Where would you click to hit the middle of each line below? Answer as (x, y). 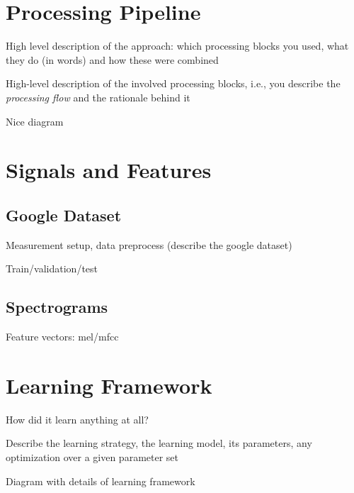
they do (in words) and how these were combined (112, 59)
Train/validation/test (52, 268)
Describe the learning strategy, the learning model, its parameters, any (159, 443)
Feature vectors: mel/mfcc (62, 337)
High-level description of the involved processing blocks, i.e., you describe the (173, 83)
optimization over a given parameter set (92, 456)
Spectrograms (57, 307)
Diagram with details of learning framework (101, 481)
